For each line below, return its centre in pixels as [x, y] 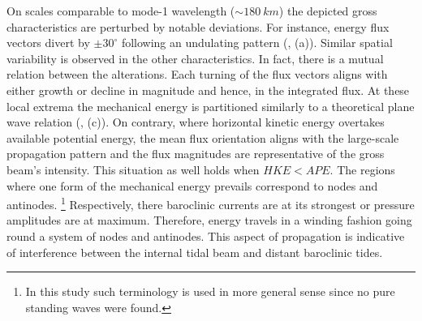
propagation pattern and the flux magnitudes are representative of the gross [196, 154]
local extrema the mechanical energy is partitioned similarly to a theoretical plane [211, 106]
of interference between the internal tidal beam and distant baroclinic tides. [195, 252]
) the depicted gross [328, 11]
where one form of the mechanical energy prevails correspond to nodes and [192, 185]
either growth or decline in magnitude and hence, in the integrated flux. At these [208, 90]
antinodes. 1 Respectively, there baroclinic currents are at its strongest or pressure [211, 203]
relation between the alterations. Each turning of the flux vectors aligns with [197, 74]
